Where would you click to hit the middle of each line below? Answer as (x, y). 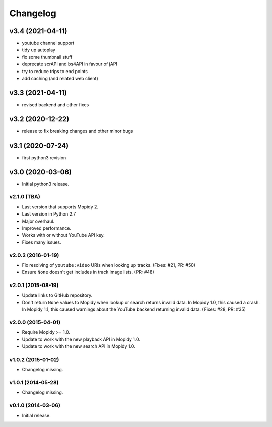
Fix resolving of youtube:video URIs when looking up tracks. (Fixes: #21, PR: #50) (109, 265)
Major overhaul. (38, 221)
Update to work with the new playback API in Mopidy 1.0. (81, 339)
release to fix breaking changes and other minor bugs (78, 131)
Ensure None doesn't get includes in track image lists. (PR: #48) (88, 272)
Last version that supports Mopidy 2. (60, 207)
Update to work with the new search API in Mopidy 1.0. (79, 346)
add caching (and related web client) (60, 79)
